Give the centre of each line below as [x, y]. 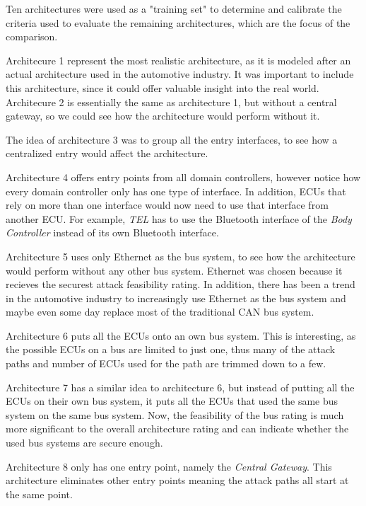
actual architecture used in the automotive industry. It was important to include [180, 74]
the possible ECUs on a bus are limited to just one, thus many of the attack [171, 349]
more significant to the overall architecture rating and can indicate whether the [177, 429]
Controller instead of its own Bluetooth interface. [112, 232]
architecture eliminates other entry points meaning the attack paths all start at [177, 480]
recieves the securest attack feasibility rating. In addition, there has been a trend [181, 284]
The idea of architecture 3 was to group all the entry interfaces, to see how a [172, 139]
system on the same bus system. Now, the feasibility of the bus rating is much [175, 414]
